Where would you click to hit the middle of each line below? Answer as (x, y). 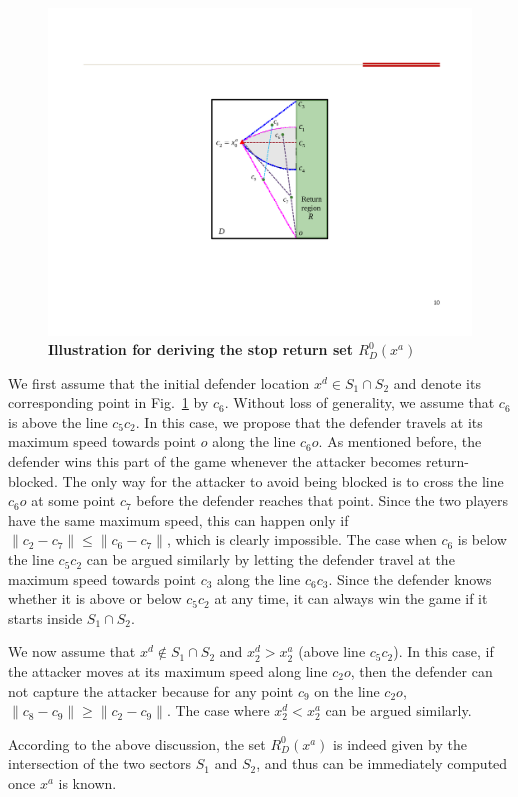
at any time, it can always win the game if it (351, 598)
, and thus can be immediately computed (382, 763)
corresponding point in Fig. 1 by (108, 402)
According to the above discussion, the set (137, 743)
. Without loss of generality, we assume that (359, 402)
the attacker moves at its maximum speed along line (168, 671)
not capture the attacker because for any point (151, 690)
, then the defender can (421, 671)
